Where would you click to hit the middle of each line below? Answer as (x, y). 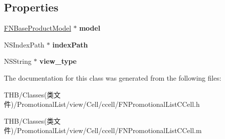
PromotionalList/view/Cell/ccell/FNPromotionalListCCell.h (108, 104)
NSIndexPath (24, 44)
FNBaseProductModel (38, 28)
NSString (18, 61)
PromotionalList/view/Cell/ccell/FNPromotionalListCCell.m (109, 130)
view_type (58, 61)
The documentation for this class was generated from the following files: (113, 77)
